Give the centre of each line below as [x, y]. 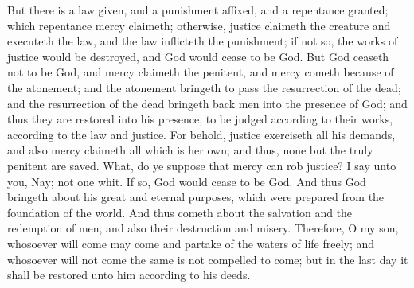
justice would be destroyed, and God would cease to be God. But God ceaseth [198, 56]
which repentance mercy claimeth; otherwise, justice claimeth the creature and [199, 25]
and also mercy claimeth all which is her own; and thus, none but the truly [190, 150]
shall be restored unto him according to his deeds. [129, 275]
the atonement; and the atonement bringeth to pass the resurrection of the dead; [204, 87]
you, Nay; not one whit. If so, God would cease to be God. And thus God [187, 181]
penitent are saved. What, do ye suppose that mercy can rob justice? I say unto [202, 165]
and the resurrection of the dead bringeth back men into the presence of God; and [207, 103]
